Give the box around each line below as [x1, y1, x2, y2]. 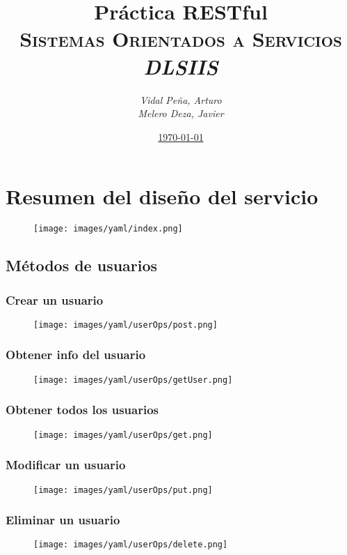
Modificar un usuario [6, 456, 126, 473]
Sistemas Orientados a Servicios [19, 24, 342, 53]
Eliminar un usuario [6, 511, 120, 529]
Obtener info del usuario [6, 346, 146, 363]
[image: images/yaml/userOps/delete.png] [33, 540, 228, 550]
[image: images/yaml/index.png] [33, 224, 183, 234]
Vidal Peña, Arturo [140, 92, 222, 107]
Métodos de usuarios [6, 254, 158, 276]
